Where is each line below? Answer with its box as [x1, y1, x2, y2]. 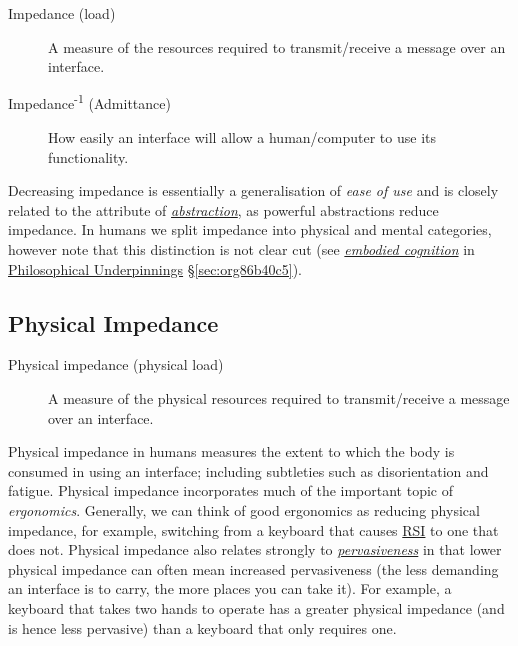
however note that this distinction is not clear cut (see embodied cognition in [8, 239, 475, 259]
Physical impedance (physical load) [8, 354, 224, 375]
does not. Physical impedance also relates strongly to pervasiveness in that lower [8, 539, 502, 560]
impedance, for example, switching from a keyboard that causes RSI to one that [8, 519, 499, 540]
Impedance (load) [8, 3, 116, 23]
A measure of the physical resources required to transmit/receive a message [48, 387, 510, 408]
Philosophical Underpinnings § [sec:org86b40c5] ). [8, 258, 302, 279]
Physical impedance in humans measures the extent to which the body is [8, 441, 455, 462]
